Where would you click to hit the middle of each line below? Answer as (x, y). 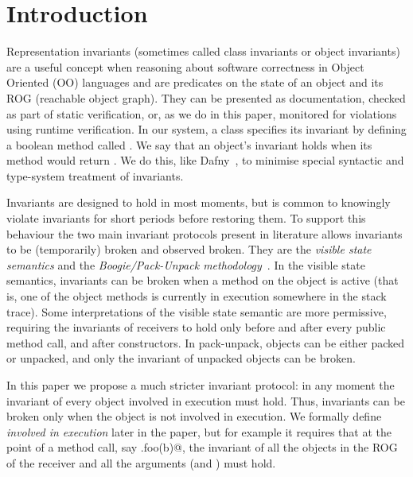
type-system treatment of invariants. (95, 175)
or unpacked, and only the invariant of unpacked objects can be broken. (181, 358)
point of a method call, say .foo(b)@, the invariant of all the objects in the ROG (202, 447)
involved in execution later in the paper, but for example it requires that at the (199, 431)
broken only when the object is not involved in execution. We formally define (194, 416)
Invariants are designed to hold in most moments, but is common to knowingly (199, 202)
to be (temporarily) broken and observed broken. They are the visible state (189, 249)
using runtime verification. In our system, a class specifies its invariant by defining (206, 129)
